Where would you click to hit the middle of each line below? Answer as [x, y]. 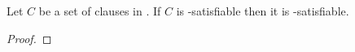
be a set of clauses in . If [100, 11]
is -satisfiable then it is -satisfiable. [263, 11]
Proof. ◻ [29, 38]
